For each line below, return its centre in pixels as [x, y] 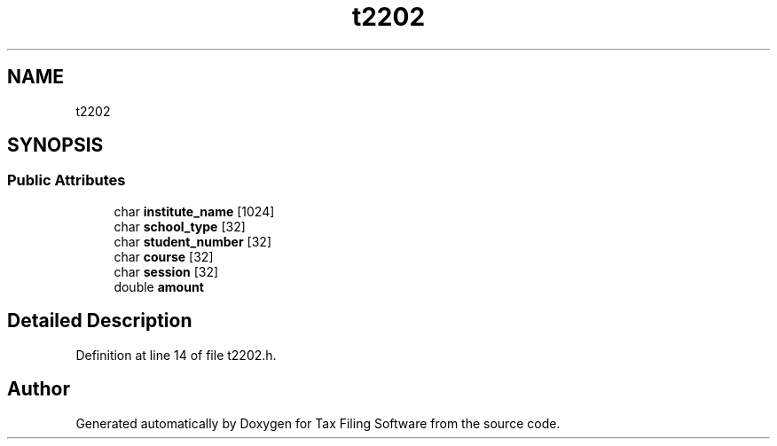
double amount [159, 286]
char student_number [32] [192, 241]
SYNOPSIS [55, 145]
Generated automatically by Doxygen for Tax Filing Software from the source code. [318, 423]
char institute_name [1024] [194, 211]
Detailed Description [100, 321]
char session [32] [166, 271]
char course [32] [164, 256]
